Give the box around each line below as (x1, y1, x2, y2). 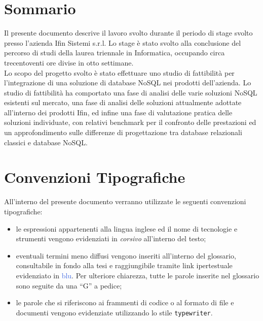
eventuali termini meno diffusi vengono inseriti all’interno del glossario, (16, 250, 236, 261)
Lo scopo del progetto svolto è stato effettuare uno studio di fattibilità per (4, 67, 235, 78)
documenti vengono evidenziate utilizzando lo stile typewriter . (16, 307, 213, 317)
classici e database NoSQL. (4, 137, 88, 147)
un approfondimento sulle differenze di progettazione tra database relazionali (4, 127, 242, 138)
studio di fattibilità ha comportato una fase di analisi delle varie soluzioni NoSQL (4, 87, 257, 98)
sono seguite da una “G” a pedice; (16, 280, 122, 291)
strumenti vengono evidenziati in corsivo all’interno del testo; (16, 233, 206, 244)
